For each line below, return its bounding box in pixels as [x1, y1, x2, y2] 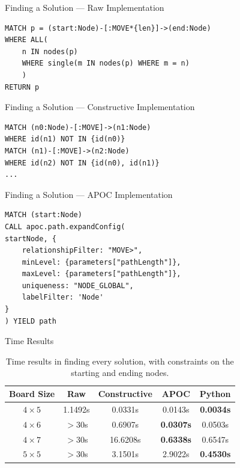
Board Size [9, 387, 55, 400]
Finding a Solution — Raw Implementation [5, 1, 164, 13]
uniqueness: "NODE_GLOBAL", [22, 281, 134, 290]
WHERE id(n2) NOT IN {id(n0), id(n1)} [5, 158, 160, 167]
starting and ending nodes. [71, 366, 169, 379]
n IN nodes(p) [22, 47, 78, 56]
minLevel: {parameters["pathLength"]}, [22, 257, 181, 266]
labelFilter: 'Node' [22, 293, 104, 302]
